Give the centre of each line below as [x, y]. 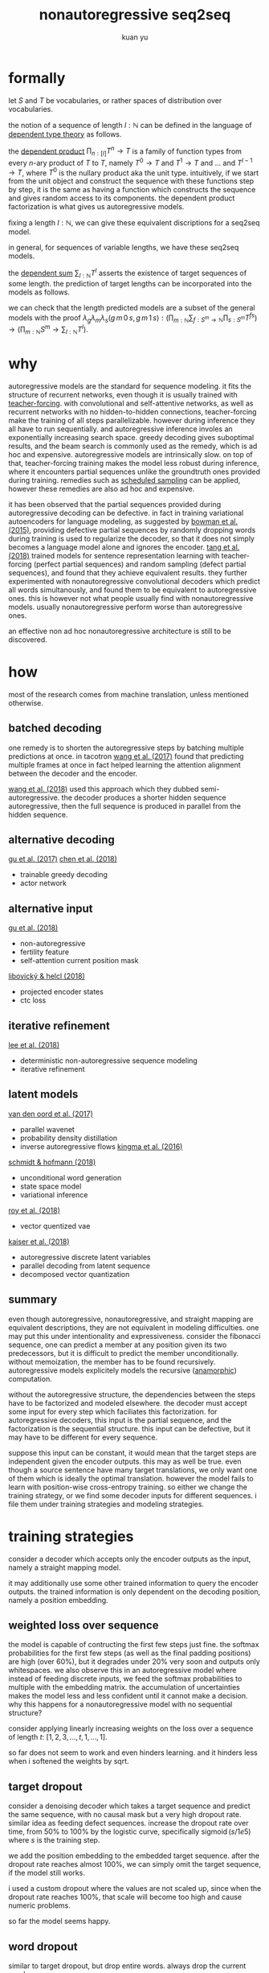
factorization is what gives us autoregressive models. [96, 207]
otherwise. [26, 702]
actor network [43, 884]
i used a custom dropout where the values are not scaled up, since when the [135, 1889]
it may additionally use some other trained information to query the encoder [133, 1583]
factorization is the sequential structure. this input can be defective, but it [130, 1428]
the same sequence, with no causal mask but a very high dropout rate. [125, 1814]
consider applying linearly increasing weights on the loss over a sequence [131, 1728]
